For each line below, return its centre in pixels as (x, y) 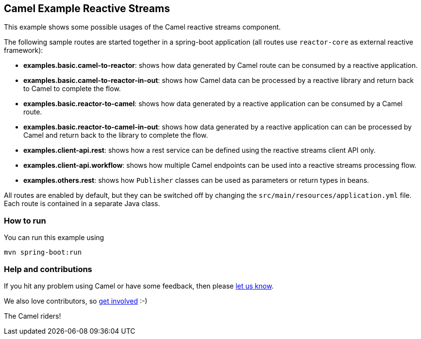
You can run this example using (54, 238)
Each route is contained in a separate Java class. (82, 204)
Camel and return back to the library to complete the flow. (116, 135)
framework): (24, 50)
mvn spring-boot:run (43, 252)
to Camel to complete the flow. (72, 89)
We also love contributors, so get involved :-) (76, 301)
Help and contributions (48, 269)
